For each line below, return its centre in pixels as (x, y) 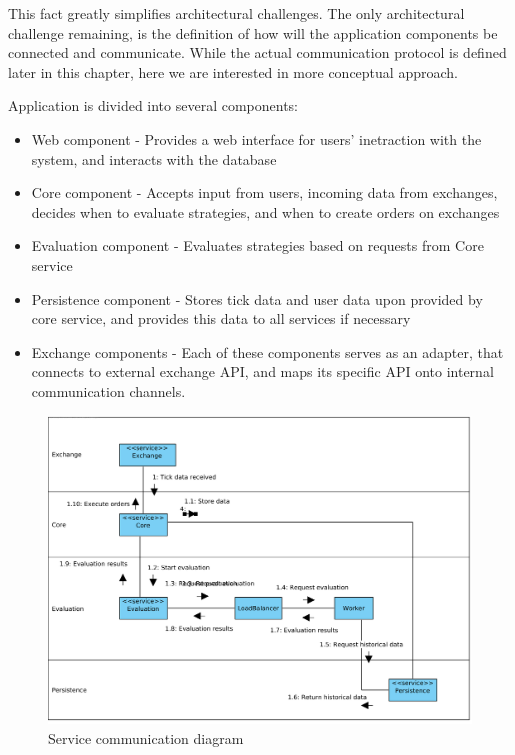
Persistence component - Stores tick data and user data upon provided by (257, 298)
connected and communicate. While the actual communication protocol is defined (257, 52)
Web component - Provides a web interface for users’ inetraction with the (256, 138)
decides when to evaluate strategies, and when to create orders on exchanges (265, 211)
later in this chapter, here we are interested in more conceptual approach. (233, 71)
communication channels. (108, 390)
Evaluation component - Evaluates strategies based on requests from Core (257, 245)
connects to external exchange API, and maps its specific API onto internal (262, 371)
